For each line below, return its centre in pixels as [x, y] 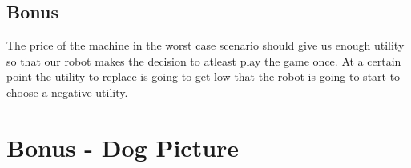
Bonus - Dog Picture [123, 147]
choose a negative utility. [67, 92]
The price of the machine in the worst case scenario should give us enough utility [205, 45]
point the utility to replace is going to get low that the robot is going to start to [203, 76]
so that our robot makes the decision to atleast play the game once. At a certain [204, 60]
